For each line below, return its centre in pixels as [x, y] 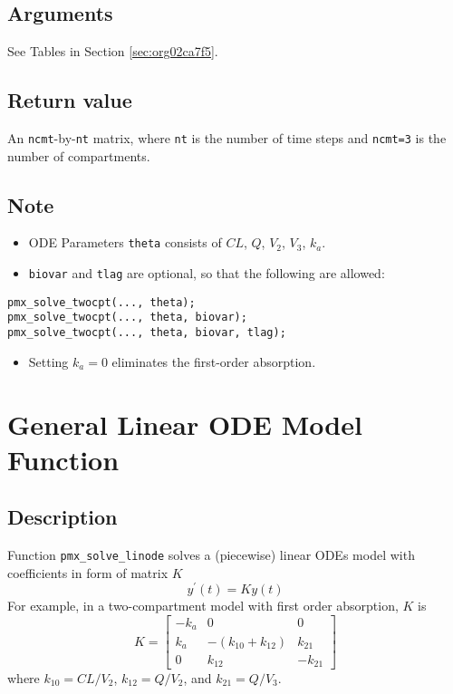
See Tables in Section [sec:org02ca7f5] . [113, 51]
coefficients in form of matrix [88, 572]
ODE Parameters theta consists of [125, 242]
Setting [48, 361]
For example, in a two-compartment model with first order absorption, [203, 606]
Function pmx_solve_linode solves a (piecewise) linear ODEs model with [211, 555]
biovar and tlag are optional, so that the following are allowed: [207, 273]
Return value [70, 100]
